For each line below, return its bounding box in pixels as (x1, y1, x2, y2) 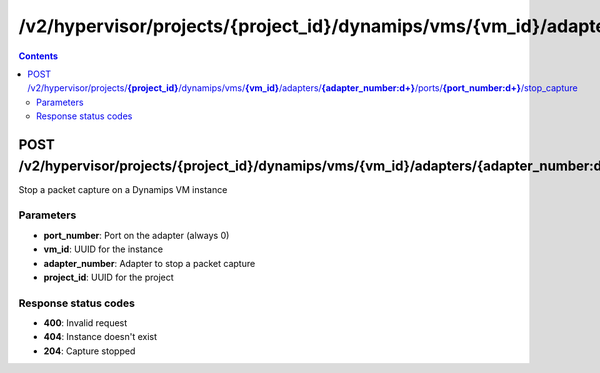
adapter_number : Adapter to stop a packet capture (43, 257, 256, 269)
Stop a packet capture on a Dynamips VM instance (18, 183, 228, 195)
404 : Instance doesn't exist (43, 331, 158, 343)
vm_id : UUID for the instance (43, 243, 164, 255)
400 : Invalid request (43, 317, 128, 329)
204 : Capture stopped (43, 345, 136, 357)
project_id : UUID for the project (43, 271, 174, 283)
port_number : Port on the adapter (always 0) (43, 229, 230, 241)
